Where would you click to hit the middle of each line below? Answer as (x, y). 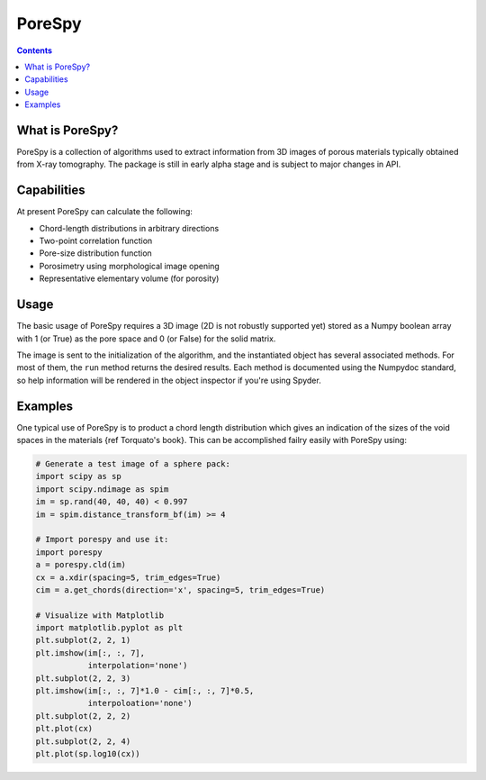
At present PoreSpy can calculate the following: (105, 212)
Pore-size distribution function (95, 253)
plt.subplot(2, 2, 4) (83, 741)
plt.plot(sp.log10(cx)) (88, 753)
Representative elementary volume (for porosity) (129, 278)
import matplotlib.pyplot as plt (109, 628)
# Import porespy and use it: (102, 540)
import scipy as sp (78, 476)
